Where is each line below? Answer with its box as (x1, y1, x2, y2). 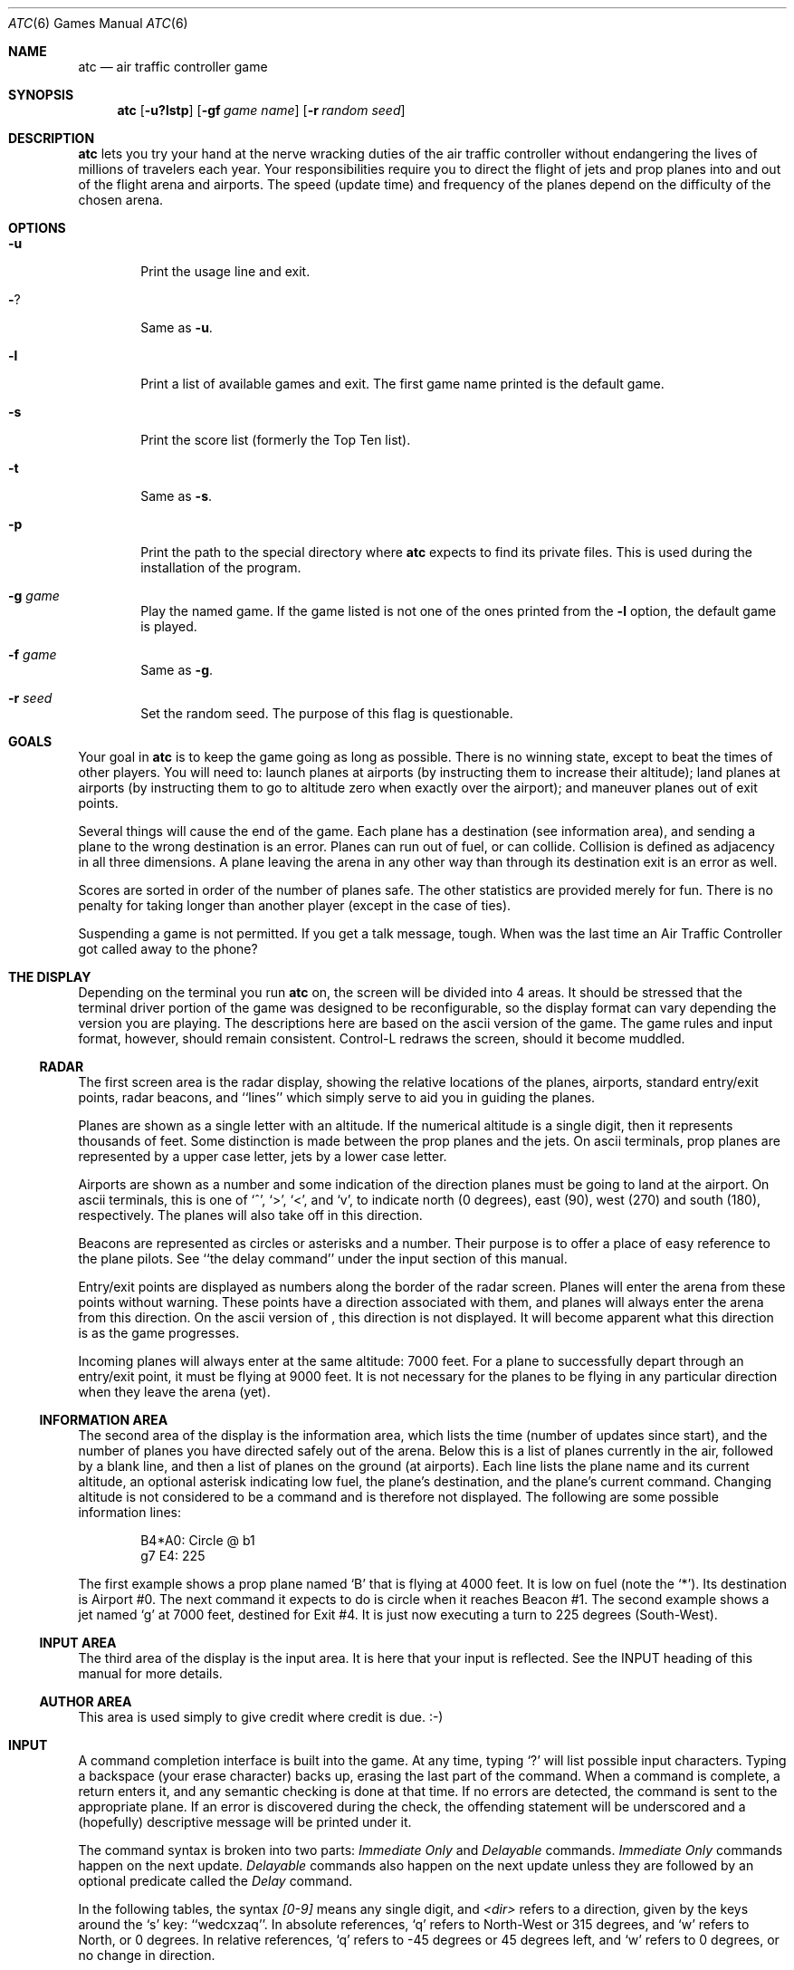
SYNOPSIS (8, 87, 74, 102)
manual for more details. (78, 1666, 223, 1681)
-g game (8, 588, 60, 603)
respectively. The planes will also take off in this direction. (78, 1207, 423, 1223)
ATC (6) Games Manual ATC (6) (8, 15, 188, 31)
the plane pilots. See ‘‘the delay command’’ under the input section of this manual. (78, 1251, 568, 1266)
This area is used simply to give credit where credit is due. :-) (78, 1709, 444, 1725)
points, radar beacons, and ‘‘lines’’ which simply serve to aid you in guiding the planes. (78, 1090, 596, 1105)
